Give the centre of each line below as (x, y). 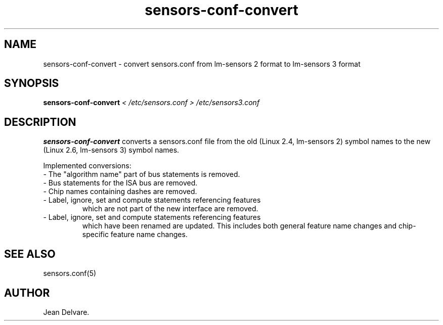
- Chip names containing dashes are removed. (120, 192)
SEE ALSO (30, 254)
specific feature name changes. (135, 235)
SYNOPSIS (32, 83)
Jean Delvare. (66, 312)
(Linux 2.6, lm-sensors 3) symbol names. (111, 150)
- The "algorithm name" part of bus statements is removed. (142, 174)
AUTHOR (27, 293)
